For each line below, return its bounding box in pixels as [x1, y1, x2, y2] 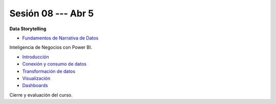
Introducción [22, 54, 49, 60]
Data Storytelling [9, 26, 47, 32]
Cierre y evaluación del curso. [9, 92, 73, 98]
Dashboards [22, 82, 48, 89]
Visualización [22, 75, 51, 81]
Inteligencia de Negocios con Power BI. [9, 44, 93, 51]
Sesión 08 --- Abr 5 [9, 8, 94, 19]
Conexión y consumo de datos [22, 61, 87, 67]
